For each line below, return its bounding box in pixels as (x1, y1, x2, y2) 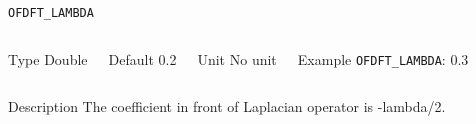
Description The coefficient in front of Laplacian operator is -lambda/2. (8, 96, 446, 117)
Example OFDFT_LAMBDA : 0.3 (297, 48, 469, 69)
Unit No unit (197, 48, 277, 69)
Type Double (8, 48, 88, 69)
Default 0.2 (108, 48, 177, 69)
